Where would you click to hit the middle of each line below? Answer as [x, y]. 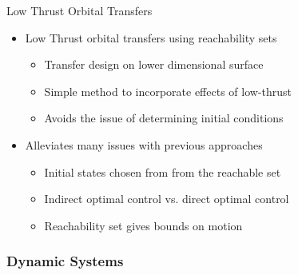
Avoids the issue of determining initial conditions [164, 118]
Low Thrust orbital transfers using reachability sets [151, 37]
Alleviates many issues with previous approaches [144, 144]
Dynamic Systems [65, 261]
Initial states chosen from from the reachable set [163, 171]
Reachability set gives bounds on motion [143, 225]
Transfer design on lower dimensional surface [154, 64]
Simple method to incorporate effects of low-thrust [168, 91]
